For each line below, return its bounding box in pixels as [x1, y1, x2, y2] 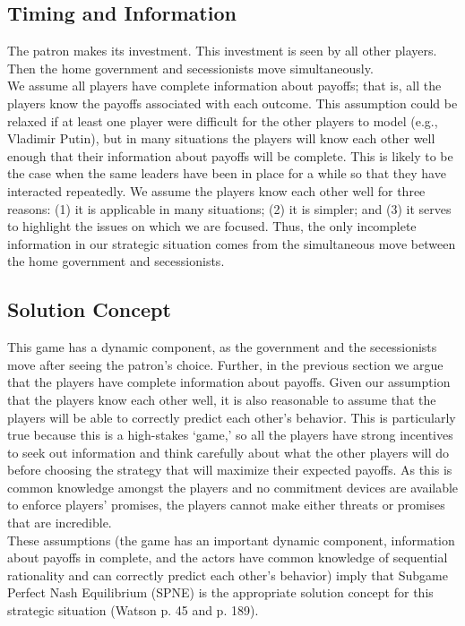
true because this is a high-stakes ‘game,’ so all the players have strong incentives [7, 425, 453, 444]
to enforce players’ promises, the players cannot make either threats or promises [7, 495, 445, 514]
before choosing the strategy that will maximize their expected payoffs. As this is [7, 460, 452, 479]
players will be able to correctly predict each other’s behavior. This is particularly [7, 407, 456, 426]
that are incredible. [7, 513, 112, 532]
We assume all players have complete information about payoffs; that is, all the [7, 76, 442, 95]
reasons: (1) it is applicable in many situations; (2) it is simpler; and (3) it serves [7, 199, 452, 218]
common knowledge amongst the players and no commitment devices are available [7, 477, 459, 496]
